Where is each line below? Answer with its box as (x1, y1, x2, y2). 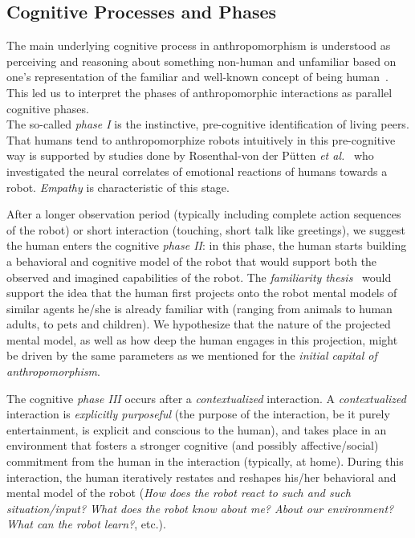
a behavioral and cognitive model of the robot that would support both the (6, 252, 377, 269)
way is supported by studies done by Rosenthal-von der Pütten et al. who (6, 147, 374, 164)
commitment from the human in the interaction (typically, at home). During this (6, 453, 404, 470)
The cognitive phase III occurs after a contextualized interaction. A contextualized (6, 389, 406, 406)
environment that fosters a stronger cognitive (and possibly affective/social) (6, 437, 379, 454)
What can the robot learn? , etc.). (6, 516, 166, 532)
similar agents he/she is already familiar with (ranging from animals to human (6, 300, 393, 316)
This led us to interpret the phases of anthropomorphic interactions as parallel (6, 84, 393, 100)
